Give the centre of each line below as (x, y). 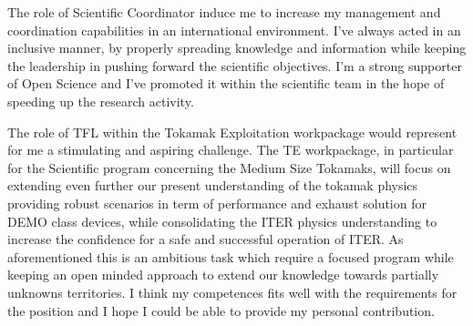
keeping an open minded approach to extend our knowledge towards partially (223, 275)
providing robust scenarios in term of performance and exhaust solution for (217, 203)
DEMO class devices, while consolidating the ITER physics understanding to (222, 221)
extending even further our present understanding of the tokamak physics (213, 185)
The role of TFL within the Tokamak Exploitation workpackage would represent (232, 132)
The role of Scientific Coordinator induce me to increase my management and (224, 12)
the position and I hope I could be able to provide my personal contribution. (221, 310)
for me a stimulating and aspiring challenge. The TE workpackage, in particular (231, 150)
